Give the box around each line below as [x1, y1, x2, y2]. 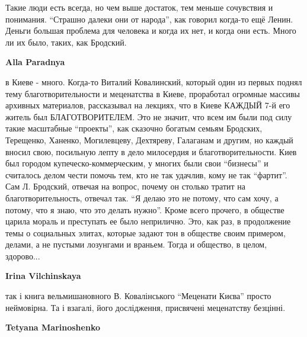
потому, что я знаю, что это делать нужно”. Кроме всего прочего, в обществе [5, 203, 284, 216]
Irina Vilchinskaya [5, 269, 81, 282]
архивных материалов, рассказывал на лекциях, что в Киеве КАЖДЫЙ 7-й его [5, 99, 290, 111]
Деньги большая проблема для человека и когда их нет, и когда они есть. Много [5, 24, 296, 37]
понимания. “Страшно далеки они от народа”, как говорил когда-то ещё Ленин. [5, 12, 293, 25]
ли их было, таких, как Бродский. [5, 36, 127, 48]
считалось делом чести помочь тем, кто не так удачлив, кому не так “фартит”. [5, 168, 287, 181]
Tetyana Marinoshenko [5, 321, 100, 333]
